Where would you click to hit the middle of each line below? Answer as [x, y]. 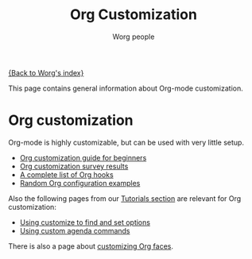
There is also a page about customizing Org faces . [91, 246]
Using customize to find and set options [85, 222]
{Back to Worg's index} [46, 72]
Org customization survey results [74, 166]
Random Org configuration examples [80, 183]
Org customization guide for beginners [83, 157]
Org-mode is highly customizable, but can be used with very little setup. [126, 142]
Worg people [134, 37]
